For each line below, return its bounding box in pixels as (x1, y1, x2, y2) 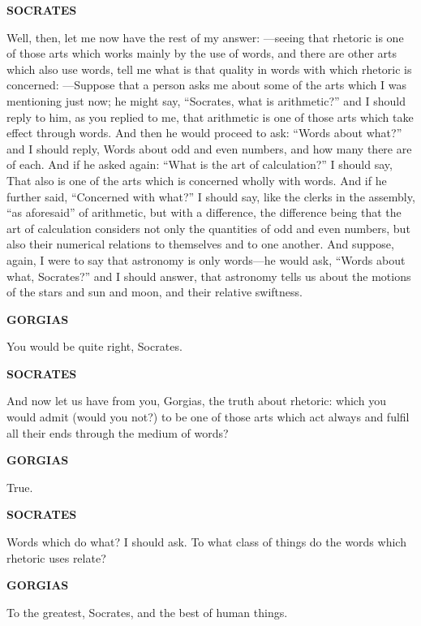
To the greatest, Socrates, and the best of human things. (6, 603, 288, 620)
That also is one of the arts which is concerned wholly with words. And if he (6, 171, 387, 188)
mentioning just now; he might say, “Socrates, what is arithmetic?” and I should (6, 92, 406, 109)
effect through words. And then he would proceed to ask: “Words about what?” (6, 124, 402, 141)
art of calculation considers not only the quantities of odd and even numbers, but (6, 219, 410, 236)
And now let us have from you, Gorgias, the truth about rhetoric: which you (6, 392, 386, 409)
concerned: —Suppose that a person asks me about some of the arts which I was (6, 76, 406, 93)
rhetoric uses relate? (6, 549, 106, 566)
